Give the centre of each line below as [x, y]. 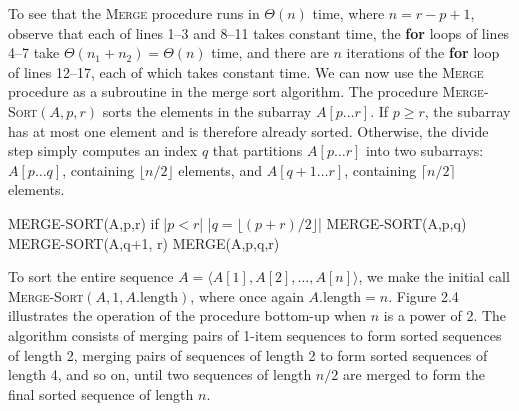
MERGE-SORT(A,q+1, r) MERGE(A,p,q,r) [144, 242]
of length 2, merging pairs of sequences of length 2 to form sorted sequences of [248, 354]
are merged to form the [413, 374]
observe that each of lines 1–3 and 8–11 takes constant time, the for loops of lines [259, 32]
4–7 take [34, 52]
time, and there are [270, 52]
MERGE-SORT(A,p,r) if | [88, 222]
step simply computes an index [103, 150]
